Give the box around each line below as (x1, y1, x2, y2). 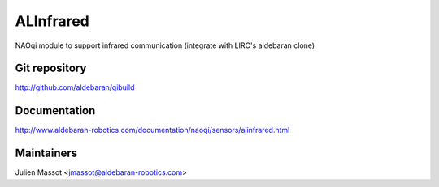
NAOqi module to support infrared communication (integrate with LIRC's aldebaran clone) (15, 40, 315, 50)
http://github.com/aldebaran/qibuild (15, 83, 135, 92)
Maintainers (15, 147, 78, 160)
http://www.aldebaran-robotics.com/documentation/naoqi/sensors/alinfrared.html (15, 125, 290, 135)
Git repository (15, 62, 87, 75)
